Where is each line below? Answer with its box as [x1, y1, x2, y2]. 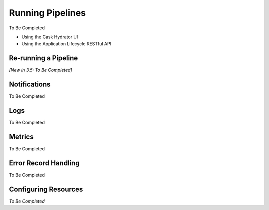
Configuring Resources [9, 185, 83, 193]
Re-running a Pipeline [9, 54, 78, 62]
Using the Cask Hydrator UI [21, 34, 78, 40]
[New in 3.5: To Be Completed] [9, 67, 72, 73]
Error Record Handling [9, 159, 80, 167]
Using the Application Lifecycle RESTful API [21, 41, 112, 47]
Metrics [9, 132, 34, 141]
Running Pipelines [9, 7, 86, 18]
